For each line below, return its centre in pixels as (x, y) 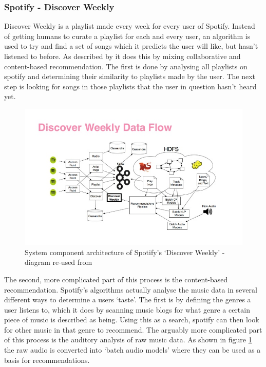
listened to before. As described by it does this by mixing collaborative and (122, 56)
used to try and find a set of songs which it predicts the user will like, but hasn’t (131, 46)
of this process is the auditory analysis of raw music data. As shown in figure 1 (128, 340)
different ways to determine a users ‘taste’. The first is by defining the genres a (128, 300)
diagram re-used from (59, 262)
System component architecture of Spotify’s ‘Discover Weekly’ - (125, 252)
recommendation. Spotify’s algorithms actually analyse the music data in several (131, 289)
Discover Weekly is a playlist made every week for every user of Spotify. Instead (130, 26)
